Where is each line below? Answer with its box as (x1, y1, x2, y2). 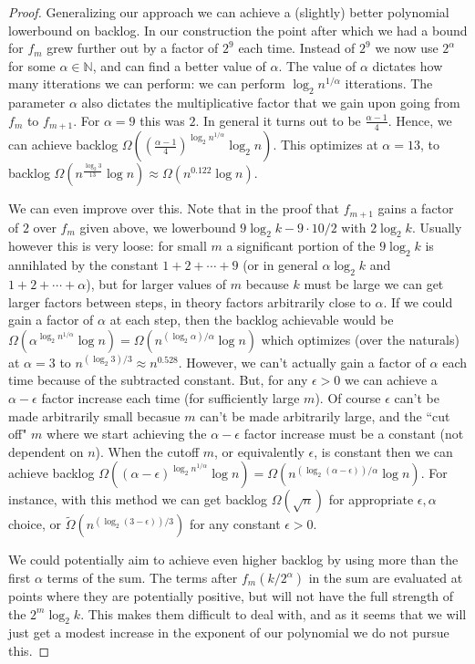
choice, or (8, 514, 61, 534)
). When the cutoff (95, 441, 200, 461)
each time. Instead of (238, 38, 356, 57)
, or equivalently (214, 441, 305, 461)
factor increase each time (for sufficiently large (41, 389, 300, 408)
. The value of (278, 56, 356, 75)
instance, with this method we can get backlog (8, 490, 268, 509)
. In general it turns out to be (195, 110, 361, 130)
